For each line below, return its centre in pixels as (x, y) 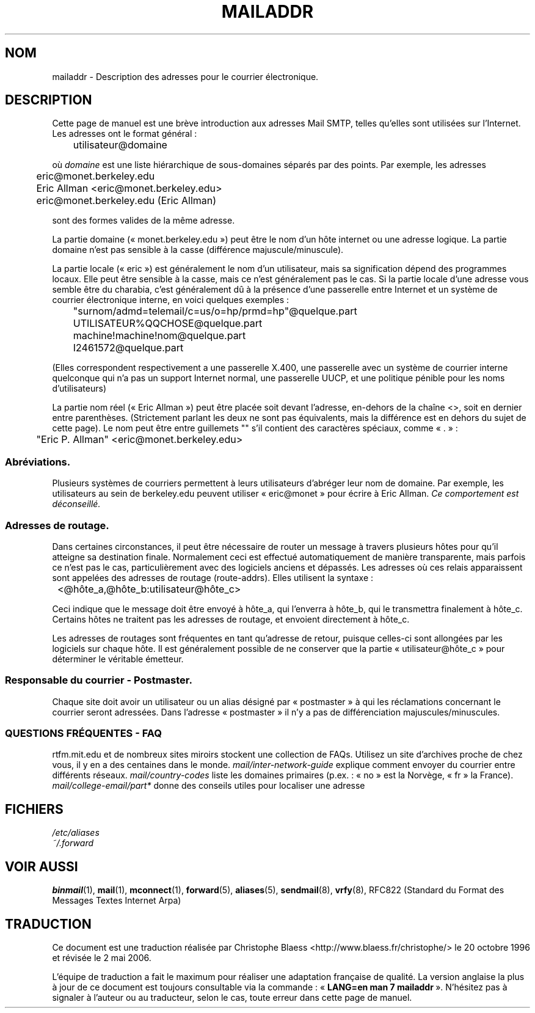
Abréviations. (38, 462)
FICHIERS (34, 809)
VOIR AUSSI (42, 866)
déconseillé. (76, 504)
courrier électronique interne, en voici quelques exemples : (171, 300)
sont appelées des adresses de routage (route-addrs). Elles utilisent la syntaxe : (213, 577)
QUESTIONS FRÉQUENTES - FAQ (84, 733)
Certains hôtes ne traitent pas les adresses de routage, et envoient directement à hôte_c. (231, 619)
